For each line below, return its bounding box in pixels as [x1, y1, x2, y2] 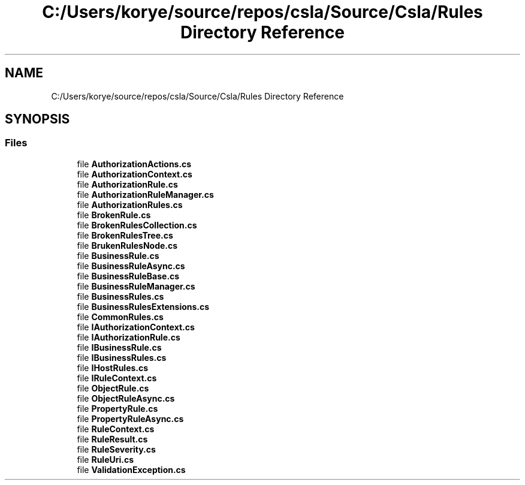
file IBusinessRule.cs [77, 342, 162, 353]
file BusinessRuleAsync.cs [77, 260, 185, 271]
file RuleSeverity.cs [77, 444, 156, 454]
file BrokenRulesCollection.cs [77, 219, 197, 230]
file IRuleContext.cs [77, 372, 157, 383]
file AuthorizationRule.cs [77, 179, 178, 189]
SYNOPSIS [5, 112, 70, 127]
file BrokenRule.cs [77, 209, 151, 220]
